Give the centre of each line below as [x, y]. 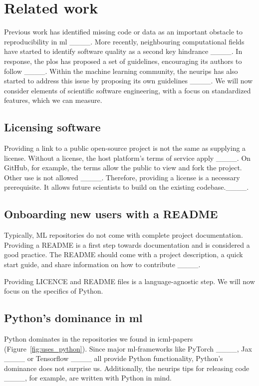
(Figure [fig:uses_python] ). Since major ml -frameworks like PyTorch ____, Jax [128, 348]
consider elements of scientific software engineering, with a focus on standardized [128, 90]
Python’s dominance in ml [73, 318]
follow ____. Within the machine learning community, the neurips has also [121, 71]
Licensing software [52, 127]
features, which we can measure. [53, 100]
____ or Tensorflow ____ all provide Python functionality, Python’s [114, 358]
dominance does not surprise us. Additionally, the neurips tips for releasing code [127, 368]
